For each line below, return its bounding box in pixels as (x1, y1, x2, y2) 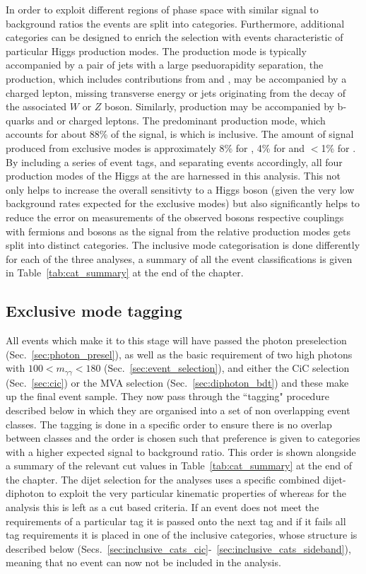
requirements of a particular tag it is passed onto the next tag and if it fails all (6, 513, 346, 528)
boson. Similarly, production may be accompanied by (105, 99, 334, 114)
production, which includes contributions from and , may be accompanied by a (6, 71, 347, 86)
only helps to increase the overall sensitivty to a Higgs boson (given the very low (6, 182, 355, 197)
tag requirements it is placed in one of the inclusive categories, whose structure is (6, 527, 358, 542)
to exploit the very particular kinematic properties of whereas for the (47, 486, 346, 500)
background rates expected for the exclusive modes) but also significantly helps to (6, 196, 360, 211)
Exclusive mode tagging (6, 300, 182, 322)
